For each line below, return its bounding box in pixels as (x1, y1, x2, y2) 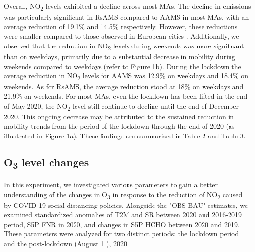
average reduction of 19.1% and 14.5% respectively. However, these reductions (4, 21, 238, 31)
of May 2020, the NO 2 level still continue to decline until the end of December (4, 100, 239, 112)
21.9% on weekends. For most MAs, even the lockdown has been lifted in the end (4, 91, 248, 101)
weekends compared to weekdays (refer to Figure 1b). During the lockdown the (4, 61, 241, 71)
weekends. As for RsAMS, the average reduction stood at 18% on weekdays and (4, 81, 244, 92)
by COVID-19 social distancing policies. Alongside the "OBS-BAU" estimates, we (4, 200, 248, 210)
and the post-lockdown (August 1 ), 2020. (4, 238, 129, 249)
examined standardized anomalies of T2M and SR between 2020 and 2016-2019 (4, 209, 242, 220)
